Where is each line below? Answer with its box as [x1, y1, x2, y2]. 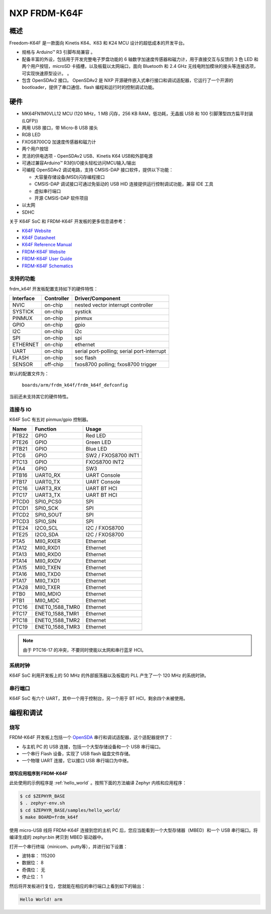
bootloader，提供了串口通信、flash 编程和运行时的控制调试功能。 [22, 84, 157, 90]
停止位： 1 [22, 874, 43, 880]
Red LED [85, 432, 106, 439]
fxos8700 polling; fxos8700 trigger [74, 361, 157, 368]
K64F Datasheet [22, 234, 56, 241]
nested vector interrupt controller [74, 301, 153, 309]
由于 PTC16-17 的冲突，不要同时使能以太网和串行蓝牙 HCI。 [23, 647, 147, 653]
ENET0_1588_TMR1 [35, 611, 79, 618]
